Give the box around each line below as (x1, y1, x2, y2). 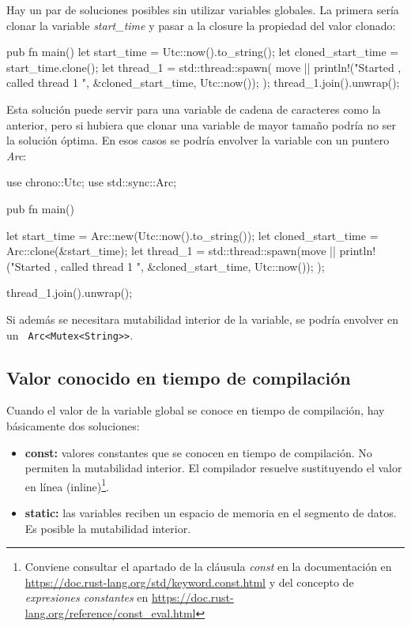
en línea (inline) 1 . (25, 475, 110, 494)
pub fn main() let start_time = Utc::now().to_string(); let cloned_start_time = (6, 43, 399, 60)
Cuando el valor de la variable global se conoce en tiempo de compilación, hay (6, 402, 385, 419)
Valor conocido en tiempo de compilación (6, 365, 351, 389)
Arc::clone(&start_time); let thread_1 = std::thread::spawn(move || (6, 242, 336, 259)
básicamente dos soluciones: (6, 417, 140, 434)
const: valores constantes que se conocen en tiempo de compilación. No (25, 444, 372, 460)
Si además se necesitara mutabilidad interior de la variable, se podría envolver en (6, 310, 398, 327)
